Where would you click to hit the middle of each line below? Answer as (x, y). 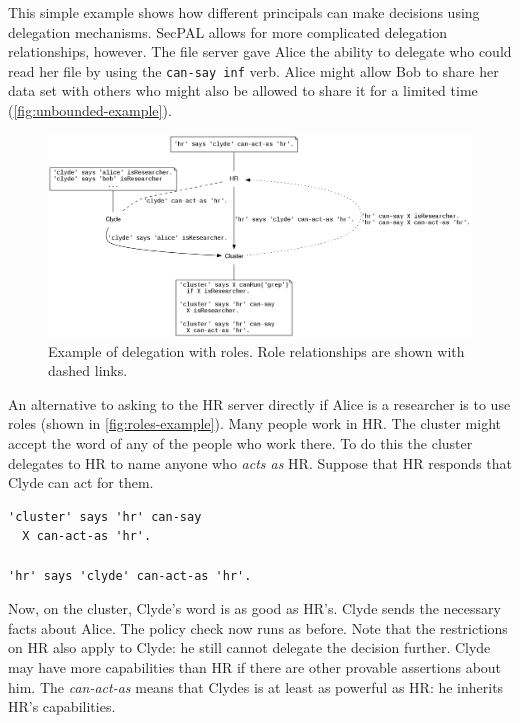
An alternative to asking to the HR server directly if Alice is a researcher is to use (259, 403)
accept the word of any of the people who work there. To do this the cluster (240, 443)
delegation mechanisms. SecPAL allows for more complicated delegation (227, 31)
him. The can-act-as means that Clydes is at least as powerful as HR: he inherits (256, 686)
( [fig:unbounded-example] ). (90, 110)
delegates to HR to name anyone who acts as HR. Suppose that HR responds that (260, 462)
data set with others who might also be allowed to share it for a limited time (243, 90)
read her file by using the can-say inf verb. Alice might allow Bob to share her (253, 70)
